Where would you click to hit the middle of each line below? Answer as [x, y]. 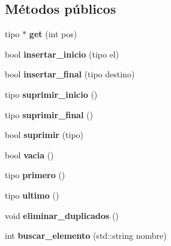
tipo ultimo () [32, 195]
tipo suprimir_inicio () [51, 94]
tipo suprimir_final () [49, 114]
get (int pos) [53, 34]
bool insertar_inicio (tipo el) [62, 54]
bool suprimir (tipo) [44, 135]
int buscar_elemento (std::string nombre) [86, 235]
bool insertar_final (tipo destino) [70, 74]
